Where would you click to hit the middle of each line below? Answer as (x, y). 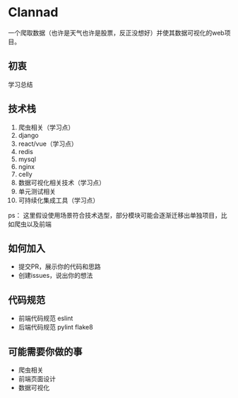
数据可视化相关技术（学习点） (61, 182)
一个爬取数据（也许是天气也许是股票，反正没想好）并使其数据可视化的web (116, 33)
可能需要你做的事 (45, 352)
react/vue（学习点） (48, 144)
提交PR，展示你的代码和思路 (59, 267)
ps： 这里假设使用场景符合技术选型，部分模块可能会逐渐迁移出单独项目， (114, 215)
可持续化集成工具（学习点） (59, 200)
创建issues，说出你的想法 (55, 276)
